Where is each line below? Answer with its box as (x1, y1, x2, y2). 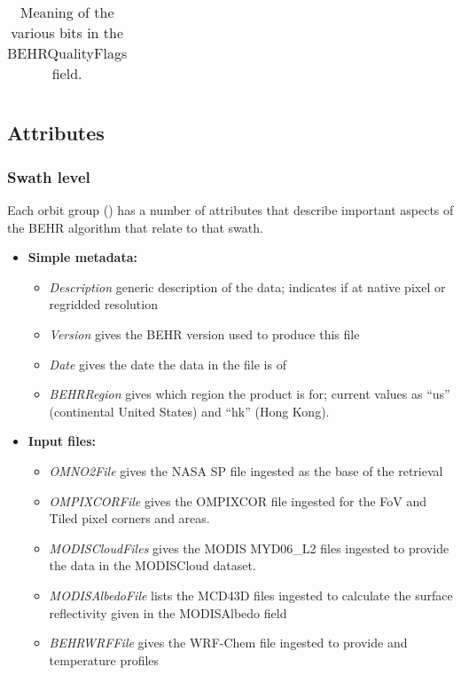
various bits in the (11, 22, 124, 43)
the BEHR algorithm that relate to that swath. (7, 218, 263, 236)
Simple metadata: (27, 248, 137, 266)
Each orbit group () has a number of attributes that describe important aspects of (7, 201, 454, 218)
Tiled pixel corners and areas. (49, 509, 210, 528)
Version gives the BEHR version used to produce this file (49, 324, 360, 343)
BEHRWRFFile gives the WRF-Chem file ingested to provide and (49, 633, 408, 652)
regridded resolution (49, 295, 158, 314)
